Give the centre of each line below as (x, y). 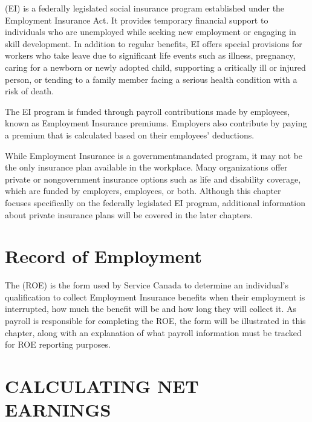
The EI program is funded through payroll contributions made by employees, (148, 111)
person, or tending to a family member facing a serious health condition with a (151, 79)
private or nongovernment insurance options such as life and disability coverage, (153, 179)
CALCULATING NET (102, 385)
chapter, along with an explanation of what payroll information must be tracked (153, 332)
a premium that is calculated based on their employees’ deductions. (130, 135)
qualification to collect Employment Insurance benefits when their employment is (155, 297)
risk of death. (30, 91)
